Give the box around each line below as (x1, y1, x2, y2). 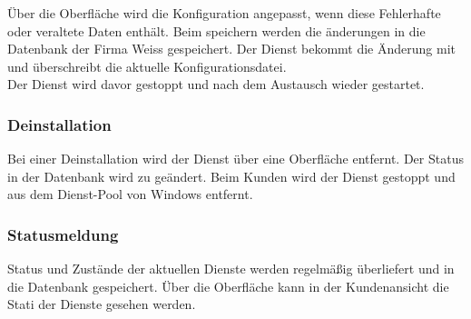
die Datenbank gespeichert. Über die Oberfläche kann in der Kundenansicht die (7, 276, 449, 295)
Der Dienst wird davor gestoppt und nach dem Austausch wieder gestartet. (7, 75, 425, 94)
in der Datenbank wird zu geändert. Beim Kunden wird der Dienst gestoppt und (7, 166, 456, 185)
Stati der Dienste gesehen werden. (7, 294, 196, 314)
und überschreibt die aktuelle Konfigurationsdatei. (7, 56, 287, 75)
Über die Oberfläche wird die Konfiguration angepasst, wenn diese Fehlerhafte (7, 4, 441, 22)
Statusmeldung (7, 223, 119, 245)
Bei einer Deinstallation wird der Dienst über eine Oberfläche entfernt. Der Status (7, 149, 464, 168)
